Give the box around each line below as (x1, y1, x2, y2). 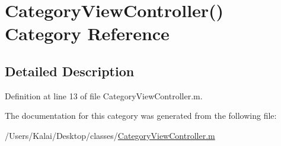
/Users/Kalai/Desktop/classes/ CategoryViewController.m (5, 129, 215, 141)
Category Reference (5, 21, 170, 46)
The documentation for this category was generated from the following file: (5, 109, 277, 122)
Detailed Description (5, 61, 135, 80)
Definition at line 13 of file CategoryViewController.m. (5, 89, 203, 102)
